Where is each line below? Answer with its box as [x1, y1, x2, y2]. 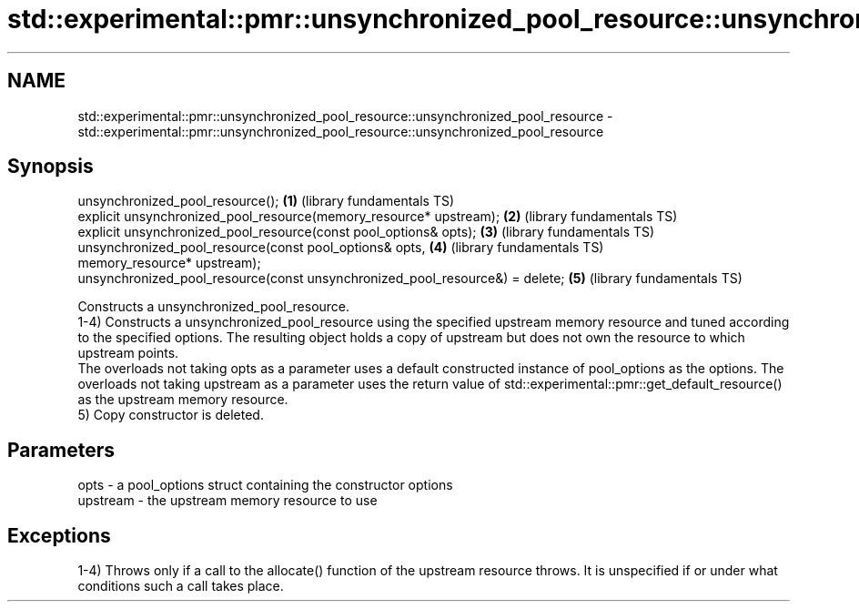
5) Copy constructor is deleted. [77, 407, 264, 423]
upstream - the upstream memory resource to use [77, 492, 378, 509]
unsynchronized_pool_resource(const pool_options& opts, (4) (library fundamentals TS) [77, 239, 604, 256]
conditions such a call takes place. [77, 578, 284, 594]
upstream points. [77, 345, 179, 361]
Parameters [7, 438, 115, 462]
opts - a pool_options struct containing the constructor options [77, 477, 453, 493]
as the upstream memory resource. [77, 391, 288, 408]
